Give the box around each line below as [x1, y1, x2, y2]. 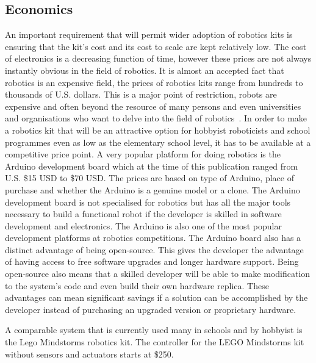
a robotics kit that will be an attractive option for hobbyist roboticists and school [5, 123, 311, 136]
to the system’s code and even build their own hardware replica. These [5, 279, 269, 292]
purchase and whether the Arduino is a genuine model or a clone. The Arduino [5, 183, 300, 196]
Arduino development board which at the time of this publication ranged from [5, 159, 298, 172]
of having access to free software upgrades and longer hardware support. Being [5, 255, 299, 268]
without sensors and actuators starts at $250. [5, 347, 174, 360]
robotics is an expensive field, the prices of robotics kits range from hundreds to [5, 76, 303, 88]
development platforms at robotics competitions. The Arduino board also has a [5, 231, 301, 244]
